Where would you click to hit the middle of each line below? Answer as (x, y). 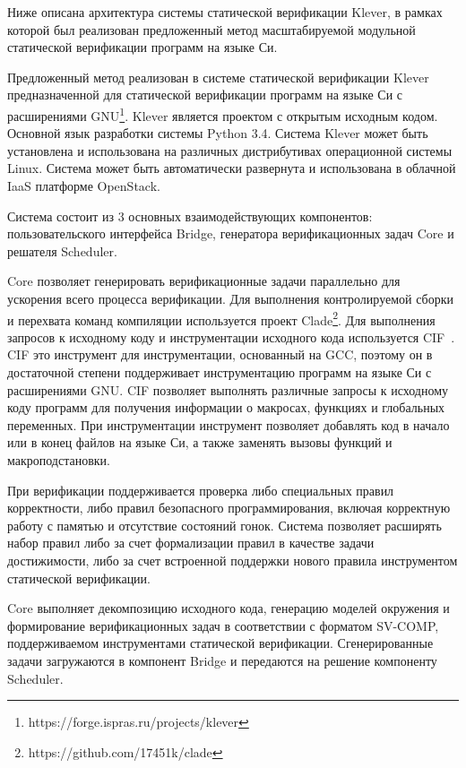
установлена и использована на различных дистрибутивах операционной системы (230, 150)
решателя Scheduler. (62, 250)
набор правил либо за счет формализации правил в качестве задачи (191, 543)
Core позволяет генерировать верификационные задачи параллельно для (204, 281)
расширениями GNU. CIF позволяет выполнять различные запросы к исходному (228, 389)
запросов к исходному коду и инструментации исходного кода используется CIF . (231, 337)
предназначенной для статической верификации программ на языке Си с (205, 95)
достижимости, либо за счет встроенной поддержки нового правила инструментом (233, 560)
